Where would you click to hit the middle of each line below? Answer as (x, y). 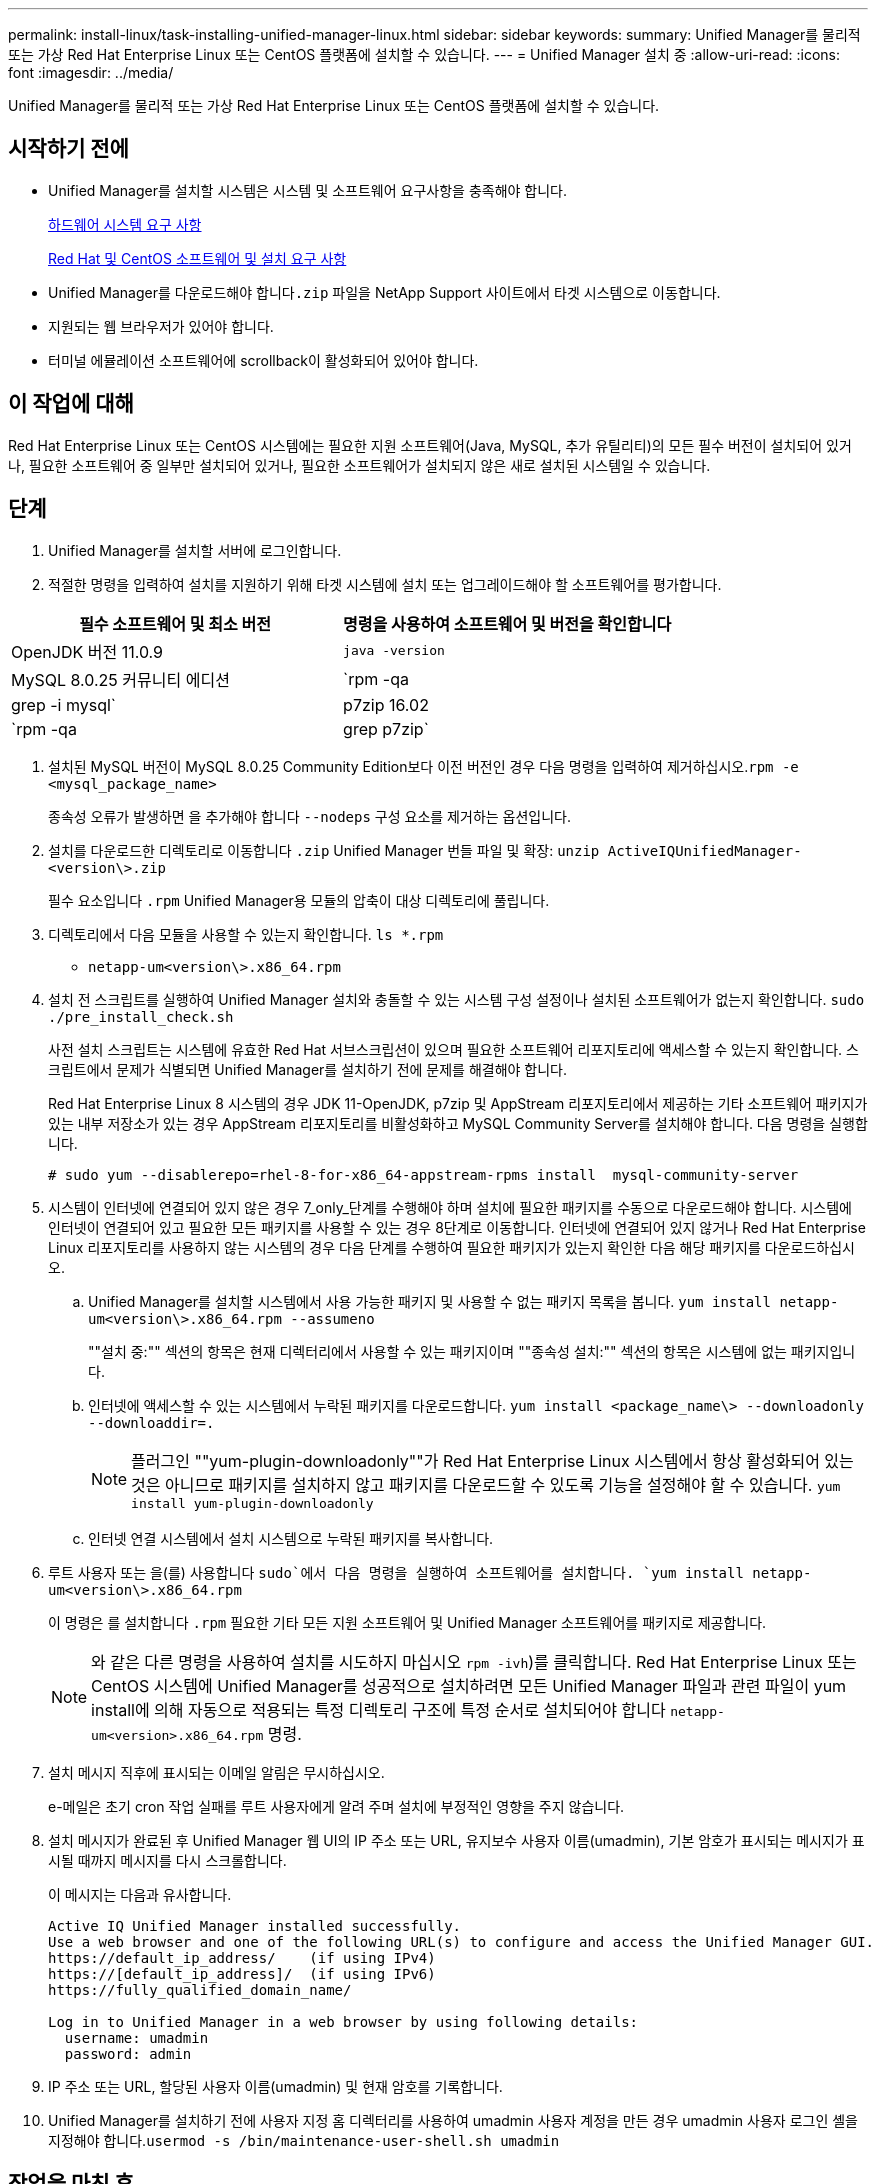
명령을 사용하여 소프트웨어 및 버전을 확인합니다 (507, 623)
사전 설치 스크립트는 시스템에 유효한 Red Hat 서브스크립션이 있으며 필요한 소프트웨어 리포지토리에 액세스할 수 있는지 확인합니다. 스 (453, 1049)
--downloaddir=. (151, 1422)
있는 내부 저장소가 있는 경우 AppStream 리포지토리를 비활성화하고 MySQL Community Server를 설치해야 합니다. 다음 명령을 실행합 (458, 1123)
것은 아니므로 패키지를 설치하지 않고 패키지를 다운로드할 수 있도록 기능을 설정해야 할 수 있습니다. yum (486, 1484)
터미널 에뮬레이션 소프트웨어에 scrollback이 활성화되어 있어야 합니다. (263, 360)
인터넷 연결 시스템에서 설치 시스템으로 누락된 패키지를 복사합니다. (291, 1538)
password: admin (128, 2053)
